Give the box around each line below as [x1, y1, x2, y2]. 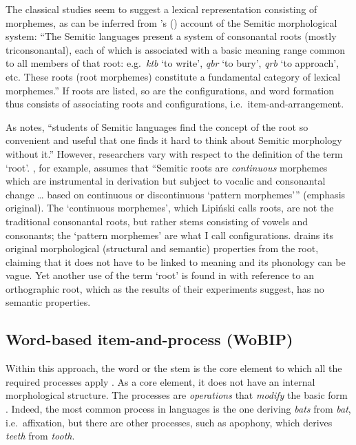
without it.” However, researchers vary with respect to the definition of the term [6, 146, 343, 161]
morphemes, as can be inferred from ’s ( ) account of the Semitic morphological [6, 15, 337, 30]
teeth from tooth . [6, 428, 75, 443]
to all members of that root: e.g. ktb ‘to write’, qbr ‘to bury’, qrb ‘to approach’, [6, 56, 339, 70]
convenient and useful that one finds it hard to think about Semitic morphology [6, 133, 342, 147]
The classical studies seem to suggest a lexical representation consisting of [6, 2, 317, 16]
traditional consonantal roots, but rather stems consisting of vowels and [6, 214, 308, 228]
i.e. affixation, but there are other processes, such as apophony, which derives [6, 415, 333, 429]
